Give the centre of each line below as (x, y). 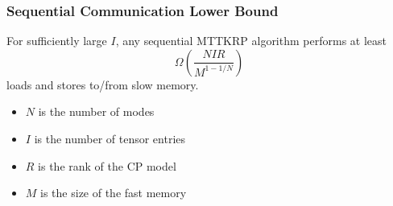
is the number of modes (96, 111)
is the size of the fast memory (114, 193)
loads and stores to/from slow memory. (103, 84)
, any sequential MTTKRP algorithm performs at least (251, 41)
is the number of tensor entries (110, 138)
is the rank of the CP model (107, 165)
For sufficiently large (57, 41)
